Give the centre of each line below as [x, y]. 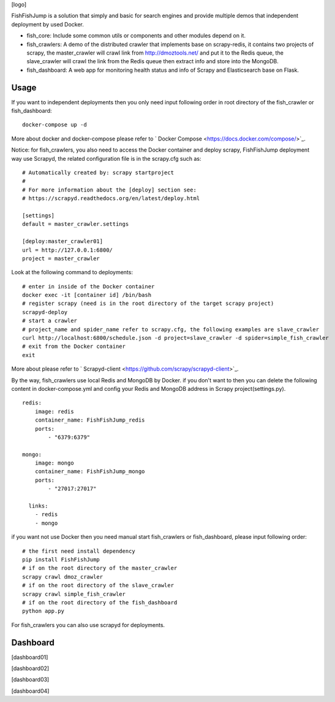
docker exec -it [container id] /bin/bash [87, 295]
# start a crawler [50, 321]
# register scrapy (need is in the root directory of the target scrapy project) [148, 303]
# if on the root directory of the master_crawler [100, 568]
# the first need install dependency [79, 551]
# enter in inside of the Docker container [88, 286]
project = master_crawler [61, 258]
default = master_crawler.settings [76, 224]
